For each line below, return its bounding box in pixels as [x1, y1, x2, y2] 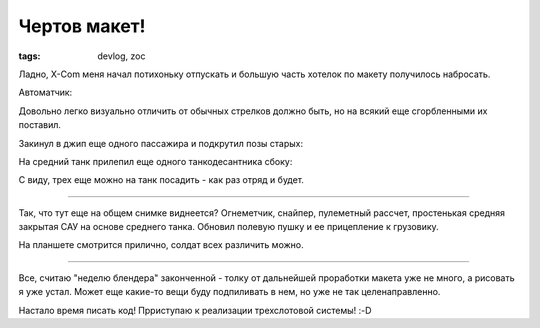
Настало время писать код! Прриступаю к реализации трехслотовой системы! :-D [18, 304, 372, 316]
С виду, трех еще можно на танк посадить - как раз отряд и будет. [18, 174, 305, 186]
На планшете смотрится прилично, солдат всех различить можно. [18, 239, 304, 251]
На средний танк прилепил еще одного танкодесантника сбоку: [18, 155, 293, 167]
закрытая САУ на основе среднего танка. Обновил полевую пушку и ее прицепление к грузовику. [18, 221, 439, 233]
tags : [18, 50, 41, 62]
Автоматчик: [18, 86, 73, 99]
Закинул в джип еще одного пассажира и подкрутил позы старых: [18, 137, 304, 149]
